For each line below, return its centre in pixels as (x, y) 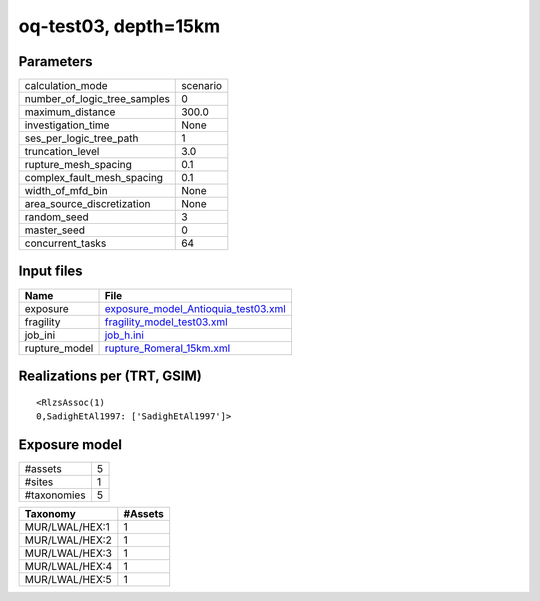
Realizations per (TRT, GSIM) (110, 376)
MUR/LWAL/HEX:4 (68, 566)
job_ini (40, 335)
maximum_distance (70, 112)
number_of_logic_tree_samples (97, 99)
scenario (202, 86)
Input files (51, 271)
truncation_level (62, 152)
